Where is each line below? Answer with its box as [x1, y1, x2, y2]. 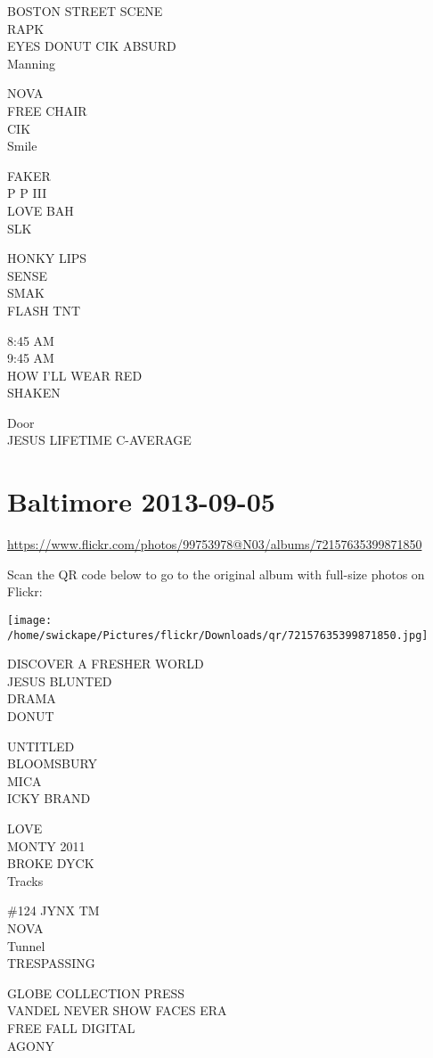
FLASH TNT [7, 300, 81, 319]
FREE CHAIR [7, 101, 87, 119]
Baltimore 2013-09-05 [7, 483, 275, 520]
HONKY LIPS [7, 249, 87, 267]
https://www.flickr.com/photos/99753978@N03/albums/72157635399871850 [7, 535, 422, 554]
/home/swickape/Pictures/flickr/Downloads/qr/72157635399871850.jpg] [7, 628, 429, 642]
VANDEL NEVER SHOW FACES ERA [7, 1001, 227, 1020]
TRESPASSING [7, 954, 95, 972]
